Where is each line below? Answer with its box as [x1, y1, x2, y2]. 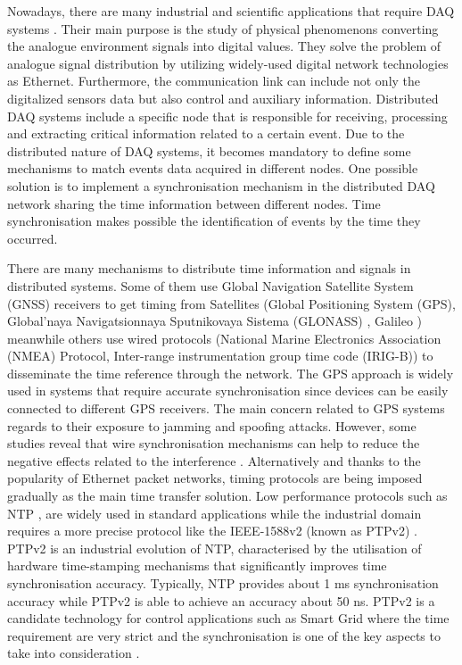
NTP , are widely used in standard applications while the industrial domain [7, 503, 422, 522]
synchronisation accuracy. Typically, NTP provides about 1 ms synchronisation [7, 574, 439, 592]
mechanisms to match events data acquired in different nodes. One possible [7, 159, 418, 178]
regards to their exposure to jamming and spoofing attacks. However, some [7, 416, 417, 435]
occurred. [7, 229, 58, 247]
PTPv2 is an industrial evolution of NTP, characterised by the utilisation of [7, 538, 422, 557]
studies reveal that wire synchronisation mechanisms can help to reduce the [7, 434, 420, 453]
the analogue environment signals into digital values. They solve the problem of [7, 37, 441, 55]
